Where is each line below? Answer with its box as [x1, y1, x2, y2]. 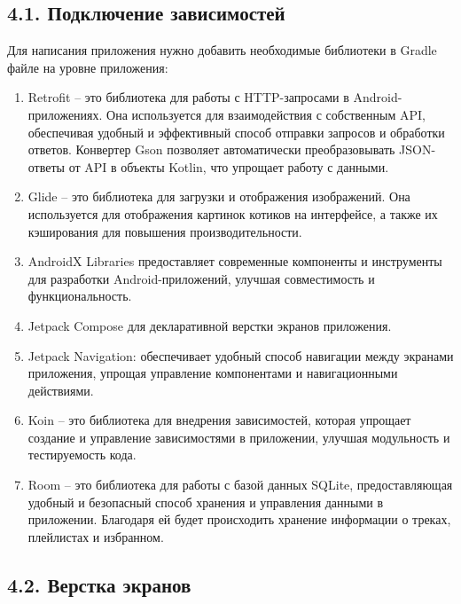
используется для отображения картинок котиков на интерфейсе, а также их [27, 204, 438, 223]
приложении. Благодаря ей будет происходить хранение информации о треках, [27, 510, 451, 529]
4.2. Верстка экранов [7, 570, 191, 598]
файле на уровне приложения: [7, 58, 168, 76]
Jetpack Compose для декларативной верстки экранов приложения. [27, 316, 392, 334]
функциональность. [27, 286, 132, 305]
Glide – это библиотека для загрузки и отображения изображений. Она [27, 187, 410, 206]
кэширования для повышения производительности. [27, 222, 302, 240]
